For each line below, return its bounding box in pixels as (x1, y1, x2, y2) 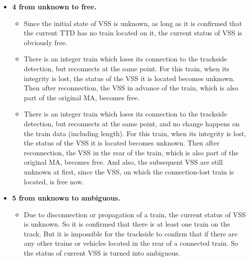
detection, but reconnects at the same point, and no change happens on (24, 118, 240, 128)
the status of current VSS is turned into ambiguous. (24, 248, 180, 258)
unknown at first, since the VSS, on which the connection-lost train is (24, 166, 234, 176)
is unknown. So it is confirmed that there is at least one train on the (24, 219, 230, 229)
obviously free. (24, 37, 67, 47)
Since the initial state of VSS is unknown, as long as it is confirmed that (24, 18, 242, 28)
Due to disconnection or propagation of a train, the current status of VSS (24, 209, 246, 219)
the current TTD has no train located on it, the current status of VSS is (24, 28, 242, 38)
